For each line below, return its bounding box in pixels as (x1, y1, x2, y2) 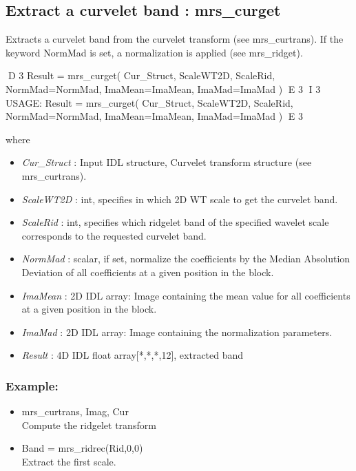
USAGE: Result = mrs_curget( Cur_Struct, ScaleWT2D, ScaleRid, (6, 95, 293, 109)
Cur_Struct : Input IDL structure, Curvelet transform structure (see (21, 155, 312, 169)
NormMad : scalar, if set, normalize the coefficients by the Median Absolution (21, 251, 350, 266)
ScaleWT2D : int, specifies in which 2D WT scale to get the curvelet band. (21, 191, 338, 206)
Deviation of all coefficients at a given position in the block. (21, 264, 274, 279)
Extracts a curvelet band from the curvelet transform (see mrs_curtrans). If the (6, 32, 344, 46)
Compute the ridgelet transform (21, 417, 156, 432)
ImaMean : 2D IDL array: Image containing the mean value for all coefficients (21, 288, 350, 302)
